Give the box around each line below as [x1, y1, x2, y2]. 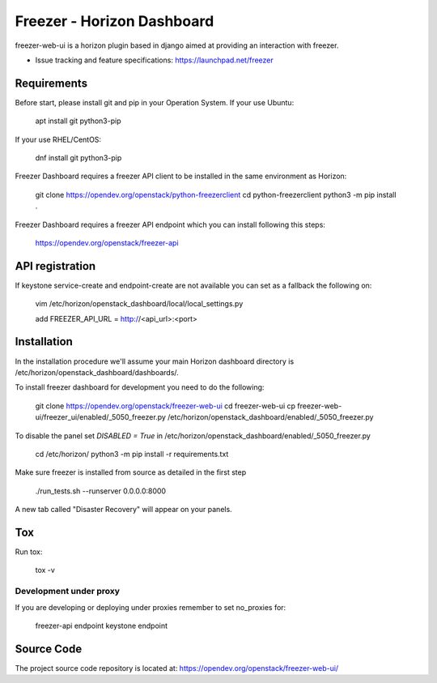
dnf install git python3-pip [35, 153, 122, 163]
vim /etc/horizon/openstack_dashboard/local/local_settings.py [35, 299, 244, 309]
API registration [15, 259, 96, 273]
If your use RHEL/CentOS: [15, 134, 101, 144]
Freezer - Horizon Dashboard [15, 12, 214, 30]
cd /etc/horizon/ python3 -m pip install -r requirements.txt [35, 449, 229, 459]
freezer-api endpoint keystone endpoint [35, 621, 168, 630]
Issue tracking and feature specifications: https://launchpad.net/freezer [35, 55, 274, 65]
